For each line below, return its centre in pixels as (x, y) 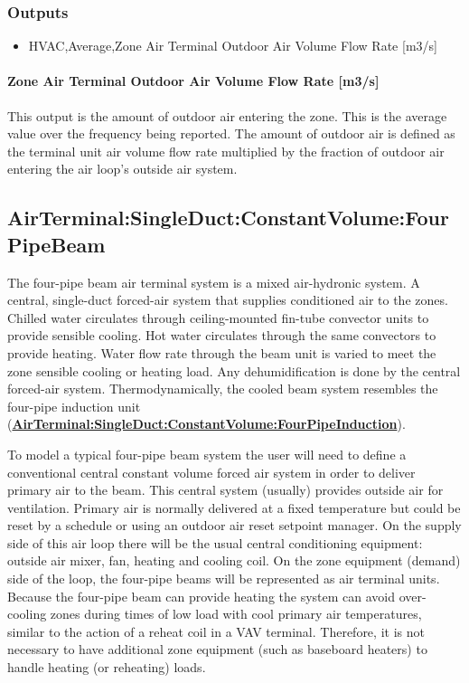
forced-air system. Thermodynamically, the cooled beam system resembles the (223, 389)
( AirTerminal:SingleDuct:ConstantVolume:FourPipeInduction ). (206, 424)
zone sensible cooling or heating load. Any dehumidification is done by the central (234, 370)
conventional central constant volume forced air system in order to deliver (211, 472)
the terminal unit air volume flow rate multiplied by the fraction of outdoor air (226, 151)
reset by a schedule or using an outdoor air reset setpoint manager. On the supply (234, 525)
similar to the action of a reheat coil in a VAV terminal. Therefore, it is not (216, 631)
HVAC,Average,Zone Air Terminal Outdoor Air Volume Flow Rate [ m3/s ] (233, 46)
